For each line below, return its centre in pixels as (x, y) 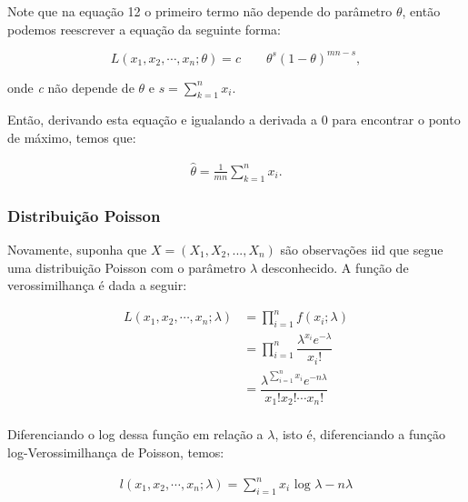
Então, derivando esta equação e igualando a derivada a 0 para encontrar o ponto (234, 120)
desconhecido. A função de (335, 267)
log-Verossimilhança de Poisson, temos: (116, 452)
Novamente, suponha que (77, 249)
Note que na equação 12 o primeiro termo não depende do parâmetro (200, 11)
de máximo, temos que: (72, 138)
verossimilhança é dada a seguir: (97, 285)
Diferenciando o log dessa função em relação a (135, 434)
